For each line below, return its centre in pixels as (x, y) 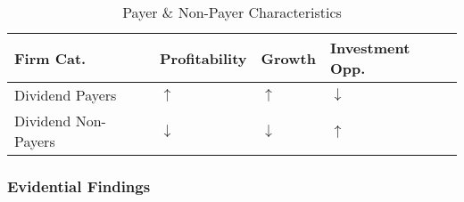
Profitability (203, 58)
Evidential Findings (79, 186)
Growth (288, 58)
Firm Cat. (50, 58)
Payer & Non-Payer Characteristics (232, 12)
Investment (370, 48)
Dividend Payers (66, 95)
